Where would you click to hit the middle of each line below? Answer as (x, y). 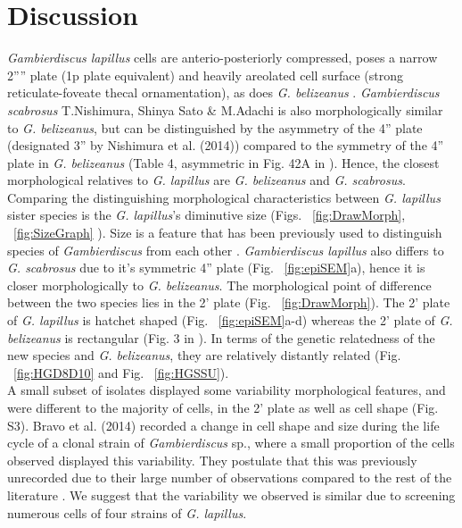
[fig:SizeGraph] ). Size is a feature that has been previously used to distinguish (228, 233)
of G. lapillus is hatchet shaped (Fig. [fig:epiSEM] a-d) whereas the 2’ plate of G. (230, 320)
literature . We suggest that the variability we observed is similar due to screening (231, 494)
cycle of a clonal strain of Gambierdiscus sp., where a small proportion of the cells (231, 443)
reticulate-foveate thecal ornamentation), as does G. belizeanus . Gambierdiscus (223, 92)
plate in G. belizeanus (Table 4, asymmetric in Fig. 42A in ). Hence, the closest (223, 162)
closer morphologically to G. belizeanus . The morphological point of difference (219, 285)
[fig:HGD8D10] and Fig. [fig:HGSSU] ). (121, 372)
